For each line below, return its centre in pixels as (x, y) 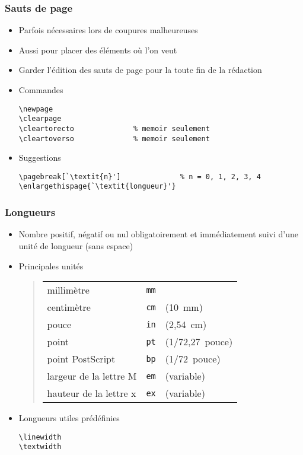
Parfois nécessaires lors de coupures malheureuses (108, 30)
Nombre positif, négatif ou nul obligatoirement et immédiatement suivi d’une (159, 234)
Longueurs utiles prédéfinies (69, 418)
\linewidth (40, 437)
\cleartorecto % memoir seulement (114, 128)
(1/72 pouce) (193, 359)
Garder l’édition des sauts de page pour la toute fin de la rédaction (140, 70)
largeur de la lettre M (92, 376)
